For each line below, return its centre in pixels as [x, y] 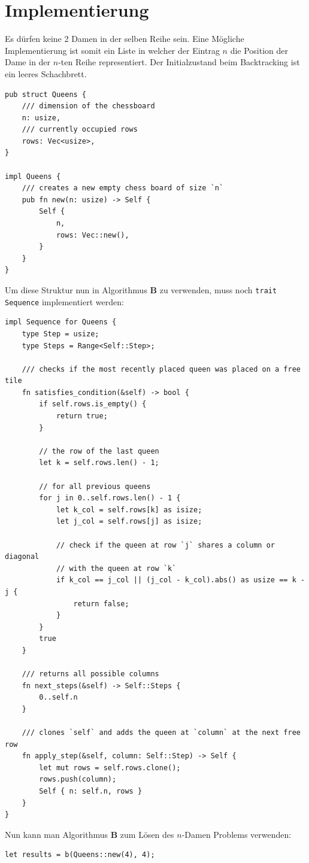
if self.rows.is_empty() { [93, 404]
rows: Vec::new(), [93, 235]
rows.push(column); [78, 780]
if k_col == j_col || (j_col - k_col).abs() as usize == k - [181, 580]
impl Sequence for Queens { [61, 322]
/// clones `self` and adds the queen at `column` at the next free [161, 733]
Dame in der [28, 62]
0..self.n [58, 698]
